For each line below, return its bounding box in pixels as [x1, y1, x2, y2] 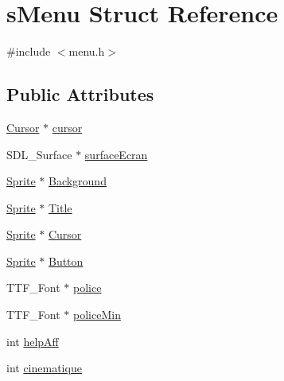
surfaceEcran [84, 146, 148, 162]
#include [6, 43, 51, 60]
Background [48, 173, 107, 189]
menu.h [68, 43, 105, 60]
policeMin [73, 306, 121, 323]
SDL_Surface [6, 146, 72, 162]
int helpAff [6, 332, 59, 349]
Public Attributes [6, 82, 154, 107]
